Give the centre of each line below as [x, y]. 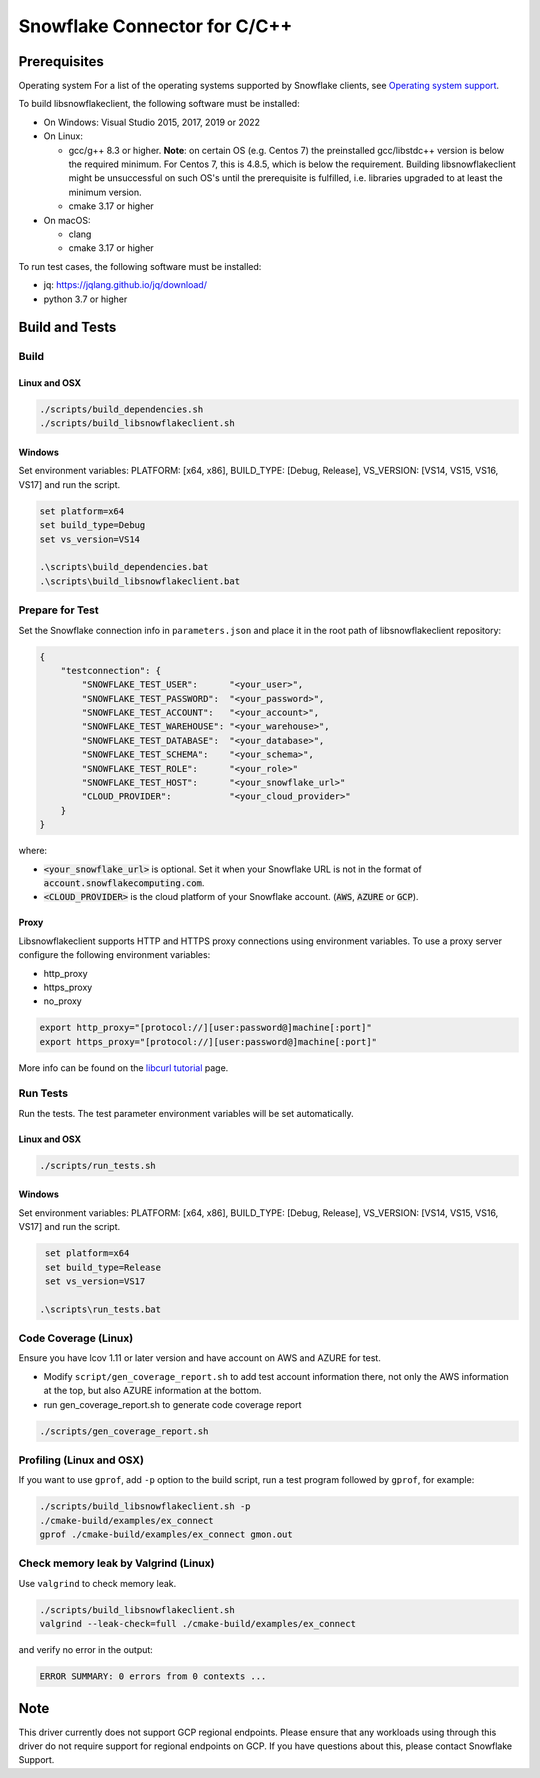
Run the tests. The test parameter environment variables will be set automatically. [186, 1113]
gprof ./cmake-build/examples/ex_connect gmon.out [166, 1534]
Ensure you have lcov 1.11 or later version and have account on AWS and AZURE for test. [200, 1358]
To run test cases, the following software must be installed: [140, 266]
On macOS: [67, 220]
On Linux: [63, 136]
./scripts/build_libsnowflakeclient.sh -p [145, 1506]
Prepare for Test [58, 610]
